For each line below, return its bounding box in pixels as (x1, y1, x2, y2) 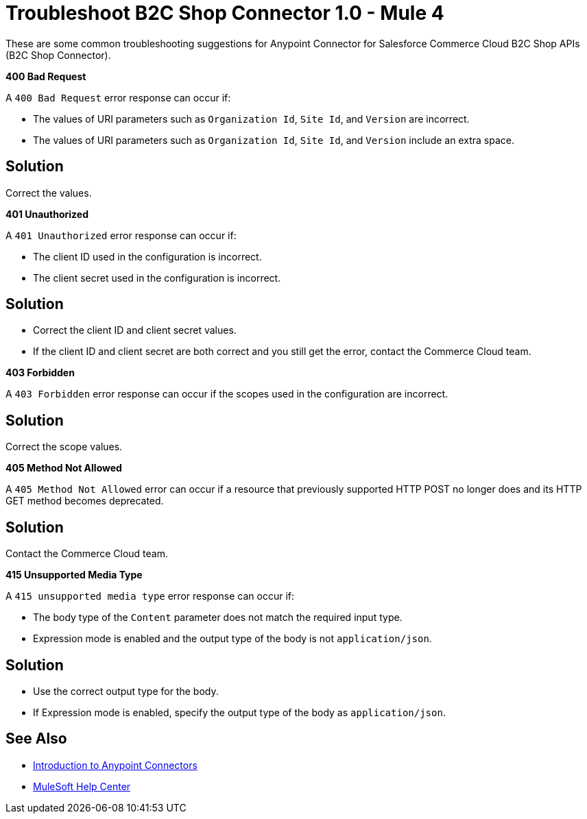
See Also (5, 730, 67, 748)
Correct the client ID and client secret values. (33, 324, 237, 337)
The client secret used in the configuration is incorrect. (33, 271, 281, 284)
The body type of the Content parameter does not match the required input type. (33, 611, 403, 624)
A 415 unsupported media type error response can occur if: (5, 590, 294, 602)
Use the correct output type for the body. (33, 685, 219, 697)
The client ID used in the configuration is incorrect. (33, 250, 262, 262)
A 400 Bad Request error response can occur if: (5, 91, 231, 103)
